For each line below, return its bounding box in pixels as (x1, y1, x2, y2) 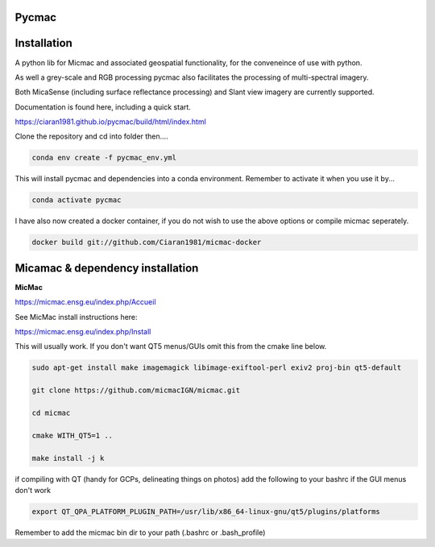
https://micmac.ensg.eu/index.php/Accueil (14, 297, 156, 307)
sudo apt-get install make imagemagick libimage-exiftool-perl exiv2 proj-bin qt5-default (31, 363, 402, 372)
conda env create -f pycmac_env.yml (31, 153, 177, 163)
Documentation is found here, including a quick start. (14, 102, 191, 112)
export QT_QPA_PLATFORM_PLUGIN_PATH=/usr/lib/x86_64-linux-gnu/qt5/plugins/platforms (31, 507, 380, 516)
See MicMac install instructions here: (14, 312, 138, 321)
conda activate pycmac (31, 196, 122, 205)
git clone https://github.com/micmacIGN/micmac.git (31, 386, 241, 395)
